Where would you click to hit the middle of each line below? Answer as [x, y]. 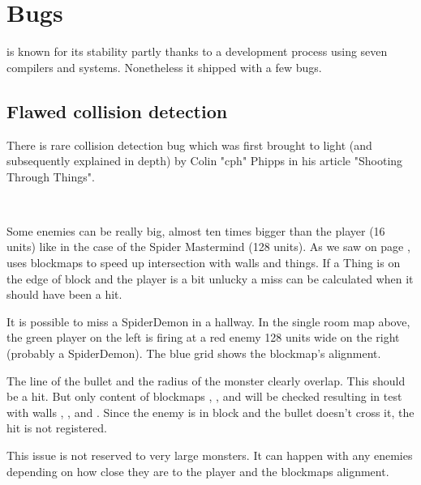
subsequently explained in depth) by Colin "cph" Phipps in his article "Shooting [205, 161]
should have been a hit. [64, 294]
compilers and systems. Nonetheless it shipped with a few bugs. [164, 67]
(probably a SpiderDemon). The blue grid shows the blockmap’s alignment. [194, 353]
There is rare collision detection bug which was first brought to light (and [189, 145]
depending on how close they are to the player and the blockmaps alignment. [198, 471]
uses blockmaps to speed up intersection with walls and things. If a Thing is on [204, 263]
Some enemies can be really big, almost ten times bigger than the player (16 [196, 230]
